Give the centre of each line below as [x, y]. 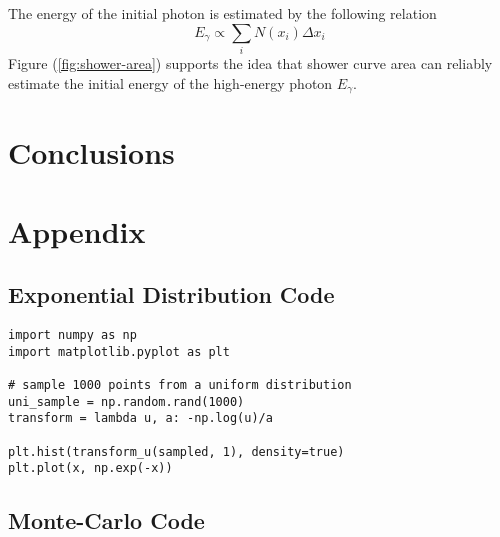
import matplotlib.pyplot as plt [119, 351]
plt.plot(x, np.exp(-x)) [90, 468]
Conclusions [91, 152]
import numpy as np [72, 334]
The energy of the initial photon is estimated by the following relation [222, 13]
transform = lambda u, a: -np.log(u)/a [140, 418]
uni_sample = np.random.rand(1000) [126, 401]
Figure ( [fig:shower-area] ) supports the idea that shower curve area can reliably [250, 62]
